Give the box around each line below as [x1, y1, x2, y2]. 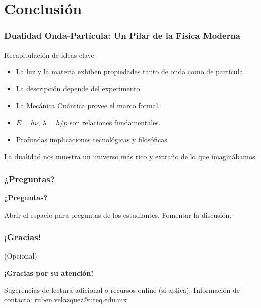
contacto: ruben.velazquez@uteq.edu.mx [4, 294, 127, 305]
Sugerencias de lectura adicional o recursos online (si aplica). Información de [4, 284, 240, 295]
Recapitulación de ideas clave [4, 49, 94, 60]
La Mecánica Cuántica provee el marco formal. [16, 100, 160, 111]
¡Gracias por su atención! [4, 267, 94, 278]
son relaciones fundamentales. [69, 117, 161, 127]
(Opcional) [4, 250, 37, 261]
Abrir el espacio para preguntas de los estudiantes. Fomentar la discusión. [4, 209, 232, 220]
